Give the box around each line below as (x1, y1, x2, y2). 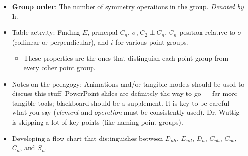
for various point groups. (115, 36, 188, 47)
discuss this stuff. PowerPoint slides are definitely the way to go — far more (12, 88, 237, 98)
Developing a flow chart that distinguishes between (12, 133, 163, 143)
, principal (87, 27, 118, 37)
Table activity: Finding (12, 27, 80, 37)
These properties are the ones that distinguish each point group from (23, 53, 229, 63)
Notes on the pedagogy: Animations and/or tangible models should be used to (12, 78, 245, 89)
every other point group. (23, 62, 96, 72)
